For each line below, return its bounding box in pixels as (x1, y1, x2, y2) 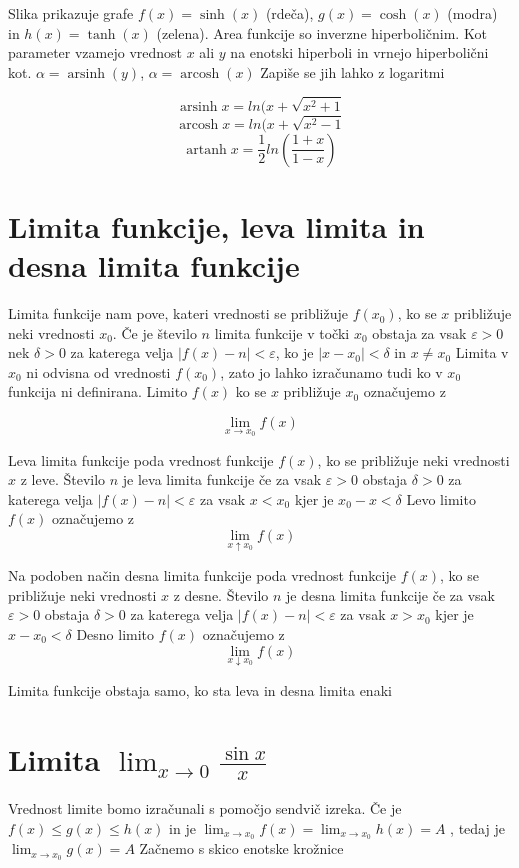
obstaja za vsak (372, 322, 467, 343)
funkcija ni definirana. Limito (8, 381, 188, 402)
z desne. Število (173, 584, 269, 605)
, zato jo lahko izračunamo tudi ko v (220, 361, 443, 382)
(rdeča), (265, 3, 314, 23)
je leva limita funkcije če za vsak (122, 469, 322, 490)
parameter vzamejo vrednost (8, 42, 183, 63)
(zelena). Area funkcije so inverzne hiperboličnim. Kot (156, 22, 487, 43)
